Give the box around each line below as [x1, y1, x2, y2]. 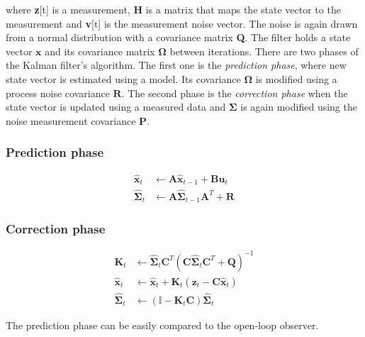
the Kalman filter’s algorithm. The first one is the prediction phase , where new [6, 57, 347, 72]
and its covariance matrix [45, 43, 155, 58]
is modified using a [255, 71, 337, 86]
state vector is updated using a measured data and [6, 99, 226, 114]
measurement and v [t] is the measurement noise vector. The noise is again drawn [6, 16, 358, 31]
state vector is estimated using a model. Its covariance [6, 71, 241, 86]
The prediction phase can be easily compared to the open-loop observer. [6, 318, 319, 332]
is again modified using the [240, 99, 357, 114]
